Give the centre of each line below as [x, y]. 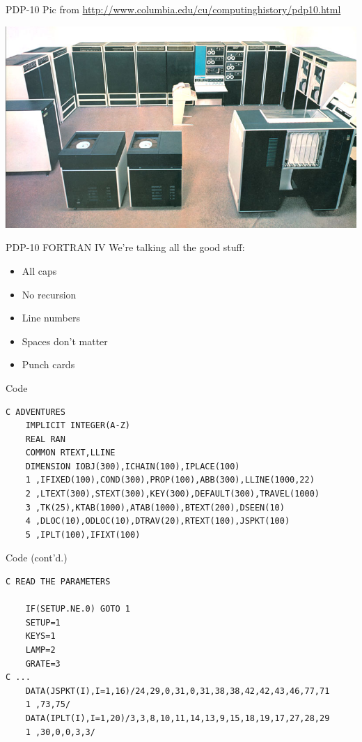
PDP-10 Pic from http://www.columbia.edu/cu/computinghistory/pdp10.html [173, 9]
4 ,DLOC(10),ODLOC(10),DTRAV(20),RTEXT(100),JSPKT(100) [158, 521]
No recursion [49, 294]
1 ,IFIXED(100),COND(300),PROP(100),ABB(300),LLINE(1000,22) [170, 480]
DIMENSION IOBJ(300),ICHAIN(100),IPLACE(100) [133, 466]
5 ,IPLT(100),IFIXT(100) [83, 535]
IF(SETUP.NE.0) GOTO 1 [78, 609]
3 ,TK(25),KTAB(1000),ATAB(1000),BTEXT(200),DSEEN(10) [155, 507]
